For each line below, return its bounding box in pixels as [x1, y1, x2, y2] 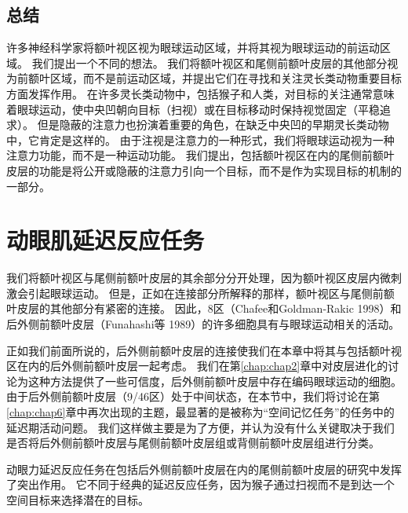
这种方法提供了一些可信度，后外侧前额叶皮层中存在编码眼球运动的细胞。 [27, 372, 402, 389]
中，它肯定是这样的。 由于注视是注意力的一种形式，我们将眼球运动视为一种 [6, 131, 395, 148]
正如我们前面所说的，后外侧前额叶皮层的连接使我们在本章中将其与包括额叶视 [6, 342, 402, 358]
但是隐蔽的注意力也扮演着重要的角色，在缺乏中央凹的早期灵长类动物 [37, 116, 389, 133]
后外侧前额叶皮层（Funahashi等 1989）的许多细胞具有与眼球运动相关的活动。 [6, 316, 400, 332]
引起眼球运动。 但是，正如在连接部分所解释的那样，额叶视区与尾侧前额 [27, 284, 395, 301]
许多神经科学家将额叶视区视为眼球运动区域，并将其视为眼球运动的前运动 [6, 39, 380, 56]
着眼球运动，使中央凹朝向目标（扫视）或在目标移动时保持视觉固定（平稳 [6, 101, 380, 117]
